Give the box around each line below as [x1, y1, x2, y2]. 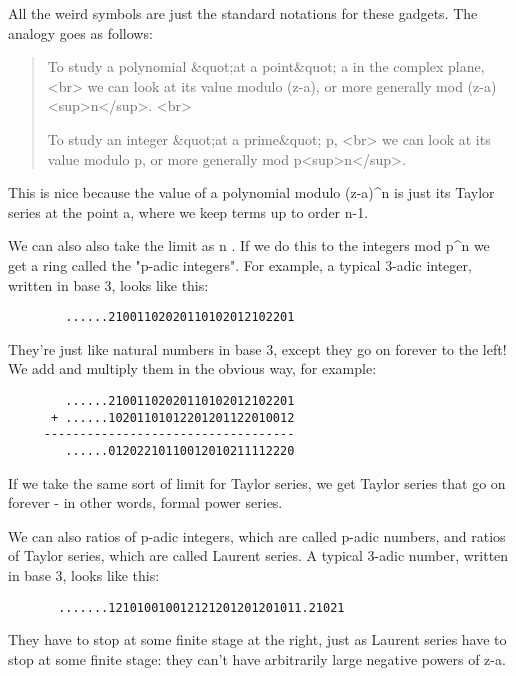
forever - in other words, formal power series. [8, 492, 283, 513]
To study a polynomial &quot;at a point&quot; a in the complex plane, [47, 56, 485, 77]
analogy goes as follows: [8, 22, 153, 43]
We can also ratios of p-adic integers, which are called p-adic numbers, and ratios [8, 525, 506, 546]
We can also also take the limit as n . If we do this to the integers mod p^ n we [8, 235, 490, 256]
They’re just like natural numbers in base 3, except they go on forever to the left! [8, 338, 507, 359]
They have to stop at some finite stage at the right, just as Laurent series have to [8, 629, 507, 650]
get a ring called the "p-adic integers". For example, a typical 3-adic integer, [8, 254, 472, 275]
